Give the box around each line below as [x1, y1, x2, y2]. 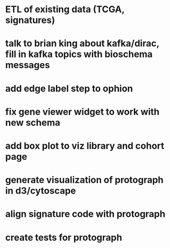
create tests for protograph [5, 232, 122, 243]
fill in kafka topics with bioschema [5, 48, 153, 60]
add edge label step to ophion [5, 82, 133, 94]
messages [5, 60, 50, 71]
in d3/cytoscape [5, 185, 76, 197]
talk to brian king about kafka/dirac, [5, 38, 159, 49]
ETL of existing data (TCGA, [5, 4, 125, 15]
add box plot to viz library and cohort [5, 140, 164, 151]
